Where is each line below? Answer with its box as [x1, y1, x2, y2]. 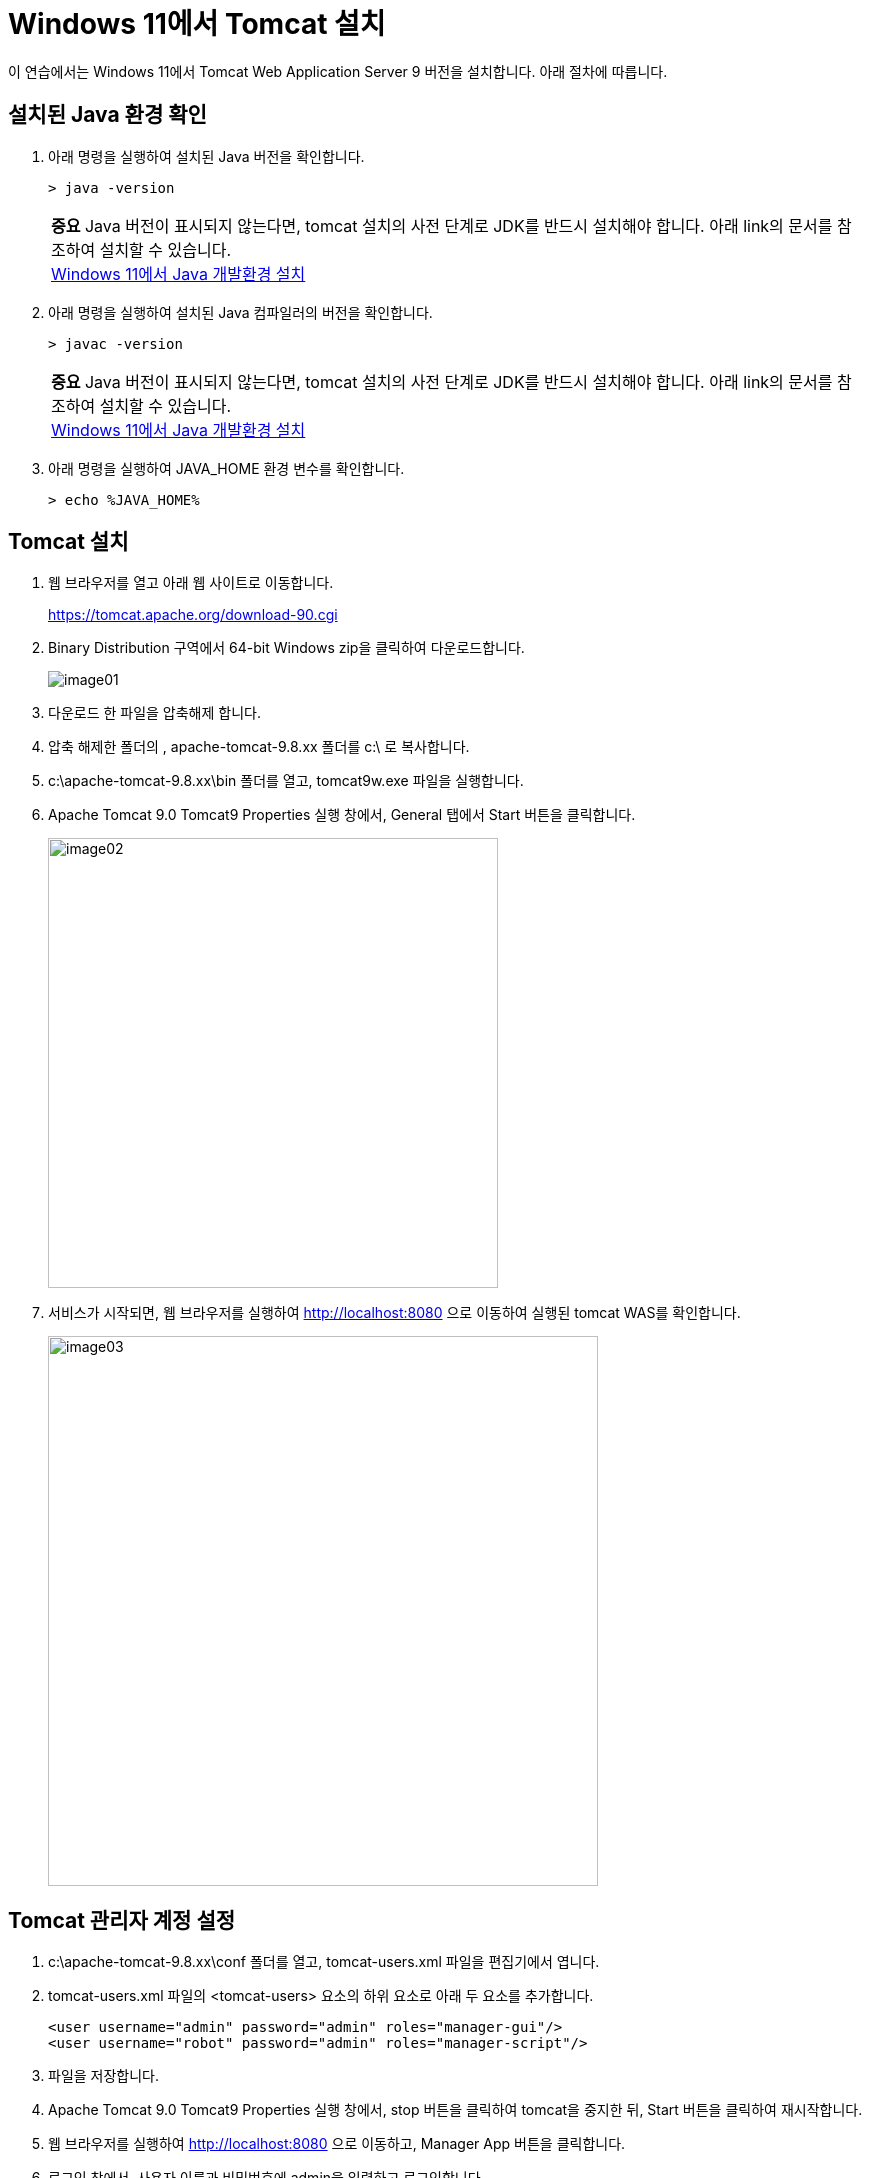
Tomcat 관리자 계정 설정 [8, 1907, 236, 1933]
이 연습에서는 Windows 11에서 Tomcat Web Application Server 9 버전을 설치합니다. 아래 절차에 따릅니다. [8, 62, 668, 80]
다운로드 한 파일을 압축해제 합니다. [48, 704, 261, 722]
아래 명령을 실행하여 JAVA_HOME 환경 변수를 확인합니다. [48, 459, 405, 477]
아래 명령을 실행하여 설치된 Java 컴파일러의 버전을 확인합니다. [48, 303, 433, 321]
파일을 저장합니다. [48, 2067, 160, 2085]
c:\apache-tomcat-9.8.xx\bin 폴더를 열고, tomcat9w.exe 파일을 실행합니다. [48, 772, 524, 790]
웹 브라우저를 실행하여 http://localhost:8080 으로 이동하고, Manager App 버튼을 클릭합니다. [48, 2135, 626, 2153]
